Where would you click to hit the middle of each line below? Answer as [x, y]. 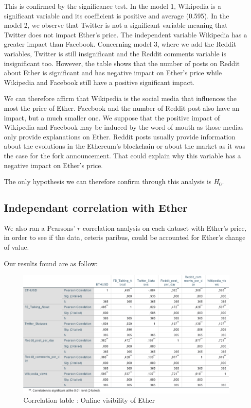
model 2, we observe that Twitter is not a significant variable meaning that [116, 25]
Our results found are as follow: [51, 263]
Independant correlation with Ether [96, 208]
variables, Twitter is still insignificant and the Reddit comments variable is [115, 53]
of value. [17, 247]
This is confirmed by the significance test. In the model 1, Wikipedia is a [113, 6]
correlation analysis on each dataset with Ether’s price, [164, 228]
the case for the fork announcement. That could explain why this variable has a [123, 155]
